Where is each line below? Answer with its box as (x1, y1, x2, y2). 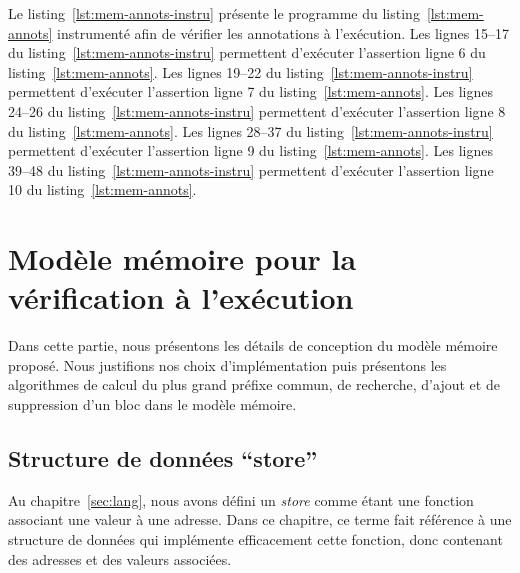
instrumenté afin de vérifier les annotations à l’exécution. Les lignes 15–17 (57, 22, 509, 43)
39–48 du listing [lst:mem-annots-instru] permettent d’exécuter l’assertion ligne (8, 159, 494, 180)
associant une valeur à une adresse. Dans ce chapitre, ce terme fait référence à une (8, 509, 512, 530)
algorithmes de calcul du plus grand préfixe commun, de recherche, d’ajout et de (8, 374, 500, 395)
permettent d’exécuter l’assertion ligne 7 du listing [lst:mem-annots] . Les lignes (8, 81, 494, 102)
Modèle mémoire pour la (8, 238, 357, 279)
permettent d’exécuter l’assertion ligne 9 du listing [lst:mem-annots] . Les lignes (8, 140, 494, 161)
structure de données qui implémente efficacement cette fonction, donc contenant (8, 529, 503, 550)
